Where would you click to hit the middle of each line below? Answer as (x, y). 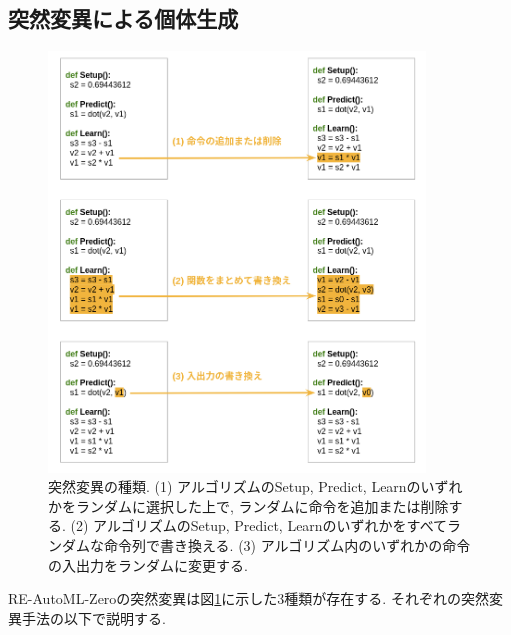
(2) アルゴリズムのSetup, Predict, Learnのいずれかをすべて (259, 525)
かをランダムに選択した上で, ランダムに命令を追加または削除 (248, 505)
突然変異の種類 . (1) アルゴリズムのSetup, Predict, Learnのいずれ (255, 486)
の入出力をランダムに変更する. (148, 564)
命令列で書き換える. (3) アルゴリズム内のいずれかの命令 (287, 544)
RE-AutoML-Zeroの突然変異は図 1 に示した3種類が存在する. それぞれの (234, 598)
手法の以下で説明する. (93, 617)
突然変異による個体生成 (123, 18)
